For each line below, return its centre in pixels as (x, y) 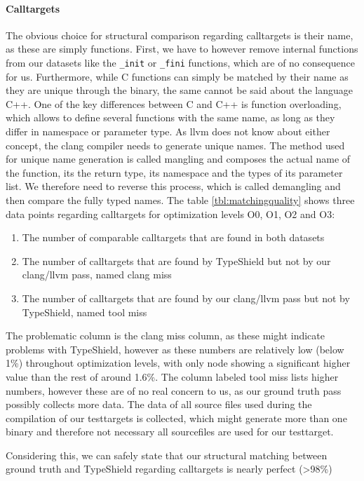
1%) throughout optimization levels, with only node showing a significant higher (178, 363)
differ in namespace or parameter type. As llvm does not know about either (168, 131)
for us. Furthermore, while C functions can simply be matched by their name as (177, 76)
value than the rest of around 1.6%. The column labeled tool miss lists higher (172, 376)
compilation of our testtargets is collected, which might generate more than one (176, 418)
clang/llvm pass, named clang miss (97, 275)
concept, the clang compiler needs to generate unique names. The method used (175, 145)
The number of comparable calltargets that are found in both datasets (173, 237)
